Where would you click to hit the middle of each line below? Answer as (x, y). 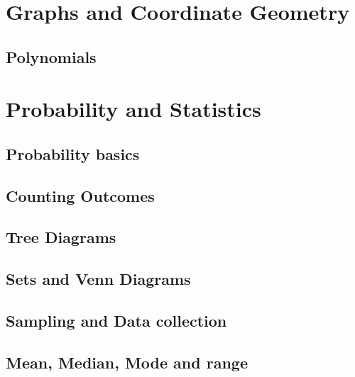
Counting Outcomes (80, 195)
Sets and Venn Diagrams (98, 279)
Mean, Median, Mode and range (127, 362)
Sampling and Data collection (116, 321)
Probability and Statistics (133, 109)
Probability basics (73, 153)
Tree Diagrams (61, 237)
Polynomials (51, 56)
